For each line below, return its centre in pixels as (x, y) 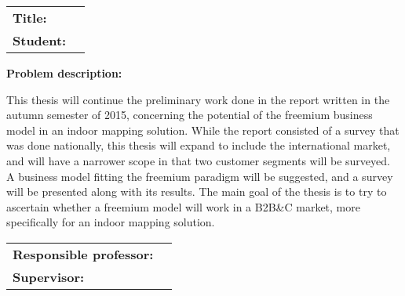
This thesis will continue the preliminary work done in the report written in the (198, 99)
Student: (40, 40)
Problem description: (64, 73)
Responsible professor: (83, 254)
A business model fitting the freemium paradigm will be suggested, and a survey (200, 176)
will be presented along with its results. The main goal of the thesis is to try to (197, 191)
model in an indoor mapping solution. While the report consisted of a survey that (203, 130)
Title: (30, 18)
